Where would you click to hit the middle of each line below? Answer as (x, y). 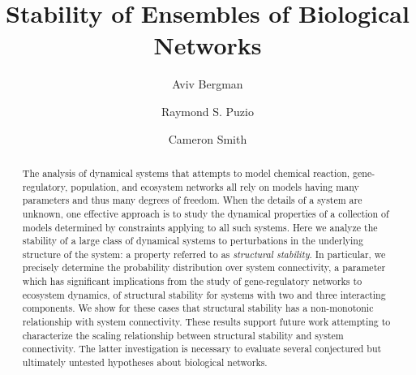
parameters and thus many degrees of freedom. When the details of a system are (192, 200)
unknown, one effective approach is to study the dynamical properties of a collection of (206, 213)
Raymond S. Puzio (208, 111)
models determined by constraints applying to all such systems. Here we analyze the (200, 227)
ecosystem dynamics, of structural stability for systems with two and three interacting (204, 294)
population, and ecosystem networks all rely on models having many (215, 186)
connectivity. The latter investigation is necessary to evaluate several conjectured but (202, 349)
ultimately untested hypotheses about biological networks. (145, 362)
